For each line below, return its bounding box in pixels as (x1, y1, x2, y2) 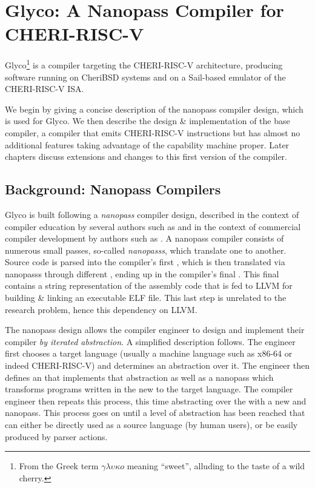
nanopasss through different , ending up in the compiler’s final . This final (5, 267, 279, 280)
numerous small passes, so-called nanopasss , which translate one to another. (5, 243, 287, 256)
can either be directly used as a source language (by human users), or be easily (5, 418, 298, 431)
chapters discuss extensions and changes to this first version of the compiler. (5, 150, 288, 163)
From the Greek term (19, 460, 99, 472)
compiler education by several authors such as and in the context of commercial (5, 220, 301, 232)
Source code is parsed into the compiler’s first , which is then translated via (5, 256, 285, 268)
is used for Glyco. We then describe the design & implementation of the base (5, 114, 290, 127)
